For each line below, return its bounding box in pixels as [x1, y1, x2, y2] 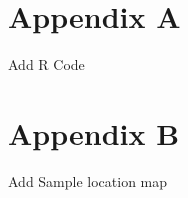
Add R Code [8, 54, 85, 75]
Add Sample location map [8, 170, 168, 191]
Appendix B [8, 112, 180, 153]
